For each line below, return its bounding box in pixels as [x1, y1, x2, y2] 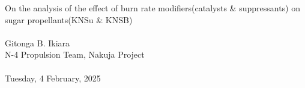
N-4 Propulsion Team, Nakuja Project [5, 48, 145, 61]
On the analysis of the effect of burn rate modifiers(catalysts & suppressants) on [5, 2, 301, 14]
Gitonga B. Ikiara [5, 36, 70, 49]
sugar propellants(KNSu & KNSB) [5, 13, 133, 26]
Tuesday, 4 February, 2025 [5, 71, 101, 84]
